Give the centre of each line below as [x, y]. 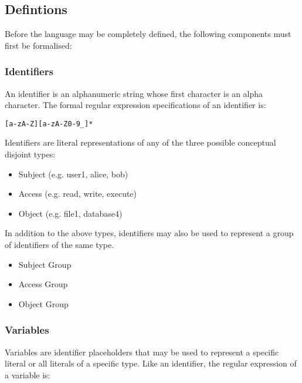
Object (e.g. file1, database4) [70, 213]
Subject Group [45, 264]
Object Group [43, 303]
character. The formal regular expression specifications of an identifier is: [135, 105]
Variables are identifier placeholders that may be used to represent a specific [142, 352]
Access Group [43, 284]
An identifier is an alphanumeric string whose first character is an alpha [134, 93]
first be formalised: [38, 45]
